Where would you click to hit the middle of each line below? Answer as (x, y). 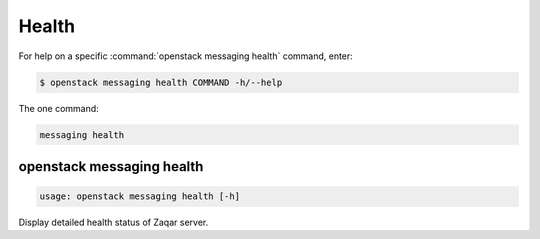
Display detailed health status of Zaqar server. (113, 222)
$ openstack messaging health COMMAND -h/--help (161, 82)
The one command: (58, 108)
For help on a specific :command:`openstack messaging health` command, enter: (186, 56)
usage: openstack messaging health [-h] (139, 196)
